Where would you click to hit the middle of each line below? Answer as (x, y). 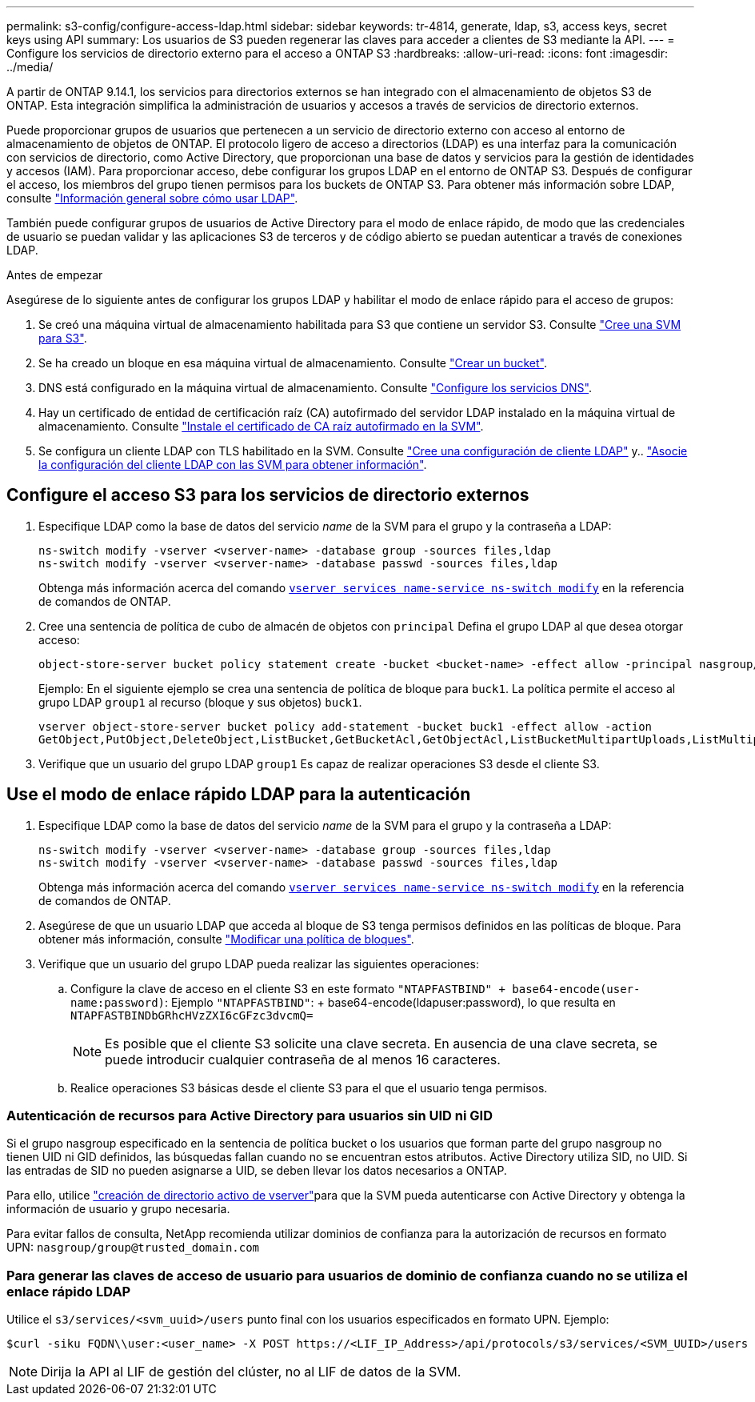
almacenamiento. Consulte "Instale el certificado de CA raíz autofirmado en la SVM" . (261, 426)
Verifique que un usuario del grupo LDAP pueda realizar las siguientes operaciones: (259, 963)
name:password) (118, 1002)
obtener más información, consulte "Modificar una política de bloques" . (226, 939)
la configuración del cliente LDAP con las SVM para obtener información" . (233, 465)
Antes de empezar (55, 275)
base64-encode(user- (576, 989)
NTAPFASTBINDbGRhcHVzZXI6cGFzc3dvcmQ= (192, 1015)
